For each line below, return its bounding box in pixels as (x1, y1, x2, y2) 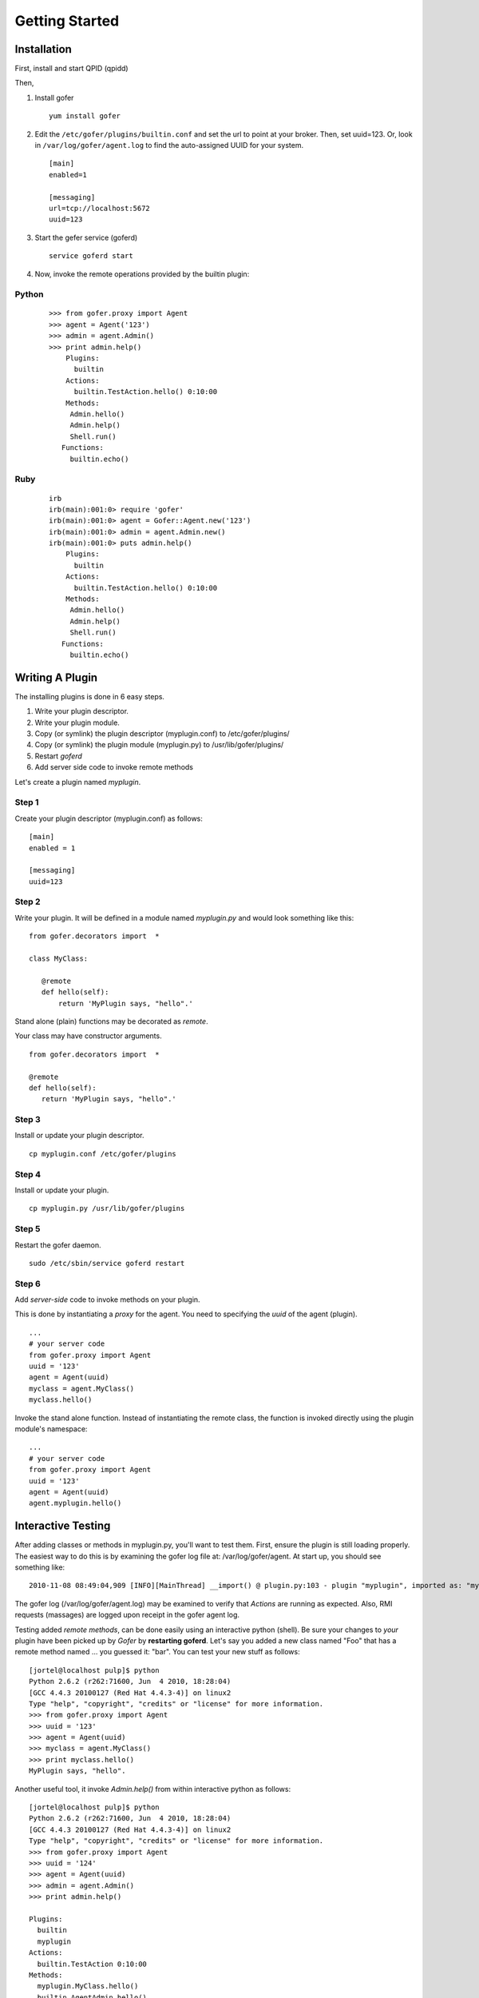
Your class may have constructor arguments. (14, 1031, 163, 1041)
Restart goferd (34, 751, 83, 761)
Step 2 (14, 896, 41, 907)
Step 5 (14, 1224, 41, 1235)
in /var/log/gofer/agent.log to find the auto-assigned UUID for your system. (34, 141, 303, 150)
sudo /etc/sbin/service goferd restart (29, 1259, 185, 1268)
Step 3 (14, 1114, 42, 1125)
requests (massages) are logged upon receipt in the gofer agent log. (14, 1610, 239, 1620)
